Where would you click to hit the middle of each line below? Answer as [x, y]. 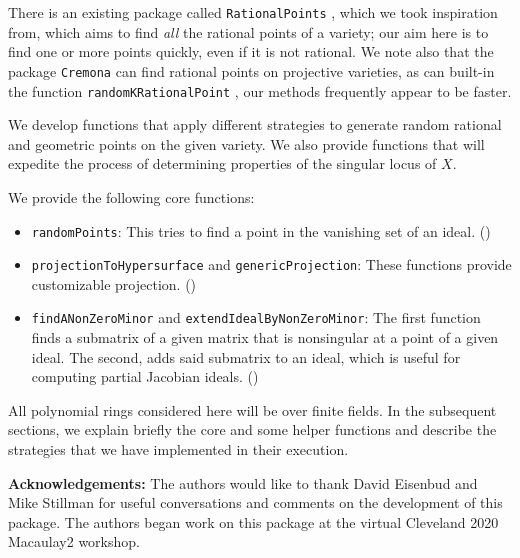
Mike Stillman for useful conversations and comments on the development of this [255, 502]
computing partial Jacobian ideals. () [145, 376]
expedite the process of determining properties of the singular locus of [222, 163]
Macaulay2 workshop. [74, 541]
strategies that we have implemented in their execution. [178, 449]
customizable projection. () [114, 283]
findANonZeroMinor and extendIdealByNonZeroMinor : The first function [256, 317]
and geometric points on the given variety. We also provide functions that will [246, 143]
